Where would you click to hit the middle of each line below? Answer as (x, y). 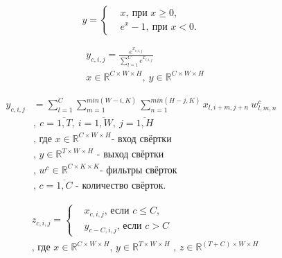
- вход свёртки (141, 139)
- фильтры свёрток (138, 170)
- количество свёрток (120, 186)
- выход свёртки (130, 155)
